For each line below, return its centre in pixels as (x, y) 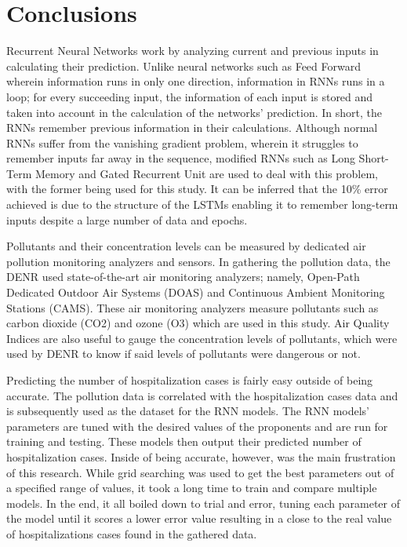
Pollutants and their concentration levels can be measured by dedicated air (186, 246)
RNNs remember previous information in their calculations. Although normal (192, 128)
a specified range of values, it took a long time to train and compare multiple (192, 488)
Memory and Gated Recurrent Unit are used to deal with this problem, (206, 173)
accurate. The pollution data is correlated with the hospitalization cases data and (202, 395)
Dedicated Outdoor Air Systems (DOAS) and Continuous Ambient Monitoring (196, 292)
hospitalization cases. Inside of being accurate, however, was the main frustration (201, 456)
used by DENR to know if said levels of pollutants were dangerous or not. (184, 354)
